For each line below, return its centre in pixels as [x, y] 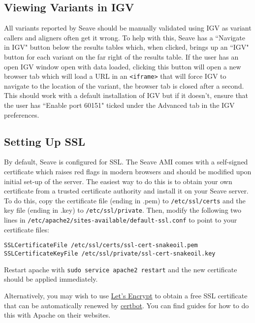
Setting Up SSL [45, 141]
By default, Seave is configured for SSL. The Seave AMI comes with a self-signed [126, 162]
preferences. [22, 114]
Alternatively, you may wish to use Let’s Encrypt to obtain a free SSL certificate [126, 295]
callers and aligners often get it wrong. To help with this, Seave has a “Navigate [125, 37]
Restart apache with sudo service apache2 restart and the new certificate [121, 269]
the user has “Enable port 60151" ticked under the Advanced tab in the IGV [119, 105]
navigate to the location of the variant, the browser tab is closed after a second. [124, 85]
